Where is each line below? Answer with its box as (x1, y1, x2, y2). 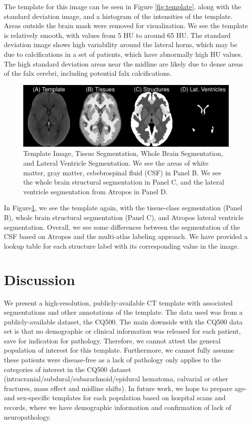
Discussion (4, 269, 75, 289)
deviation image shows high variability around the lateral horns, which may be (4, 39, 237, 50)
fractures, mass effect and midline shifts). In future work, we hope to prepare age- (4, 383, 247, 393)
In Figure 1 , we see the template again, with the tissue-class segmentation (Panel (4, 203, 242, 213)
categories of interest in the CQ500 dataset (4, 364, 131, 374)
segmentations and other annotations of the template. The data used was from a (4, 307, 243, 317)
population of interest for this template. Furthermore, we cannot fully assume (4, 345, 234, 355)
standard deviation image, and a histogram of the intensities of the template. (4, 11, 233, 21)
